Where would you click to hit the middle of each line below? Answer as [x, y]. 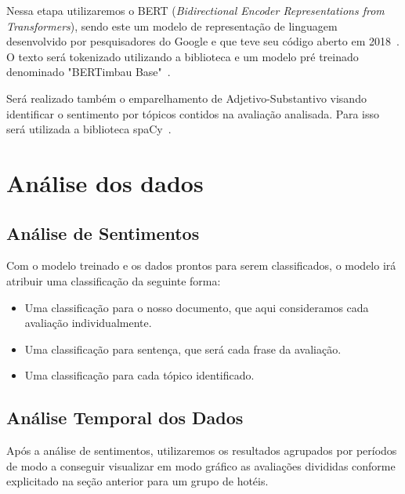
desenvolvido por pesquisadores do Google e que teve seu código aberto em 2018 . [203, 41]
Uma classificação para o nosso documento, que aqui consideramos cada [197, 307]
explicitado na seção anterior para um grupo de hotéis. [137, 481]
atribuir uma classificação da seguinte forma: [114, 280]
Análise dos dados [105, 182]
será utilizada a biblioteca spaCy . [89, 129]
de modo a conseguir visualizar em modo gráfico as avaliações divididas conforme [201, 465]
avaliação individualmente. [88, 323]
